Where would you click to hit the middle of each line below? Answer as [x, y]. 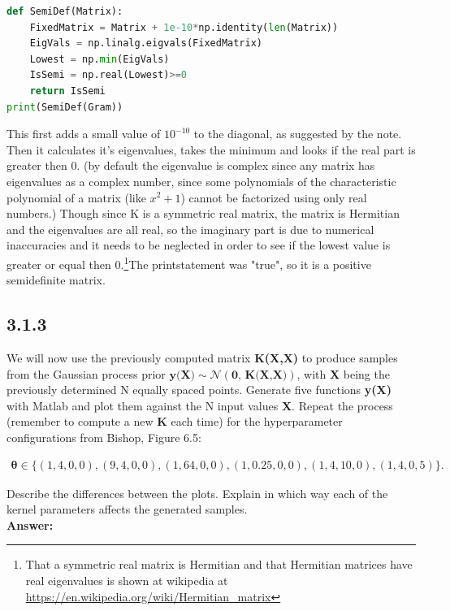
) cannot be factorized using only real [274, 197]
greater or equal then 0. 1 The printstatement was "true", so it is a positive [189, 262]
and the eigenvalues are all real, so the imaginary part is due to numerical [190, 229]
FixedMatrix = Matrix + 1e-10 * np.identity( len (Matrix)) [184, 27]
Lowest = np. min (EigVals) [100, 59]
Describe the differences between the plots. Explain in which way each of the [197, 493]
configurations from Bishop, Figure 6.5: [104, 437]
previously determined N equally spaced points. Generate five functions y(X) [199, 390]
